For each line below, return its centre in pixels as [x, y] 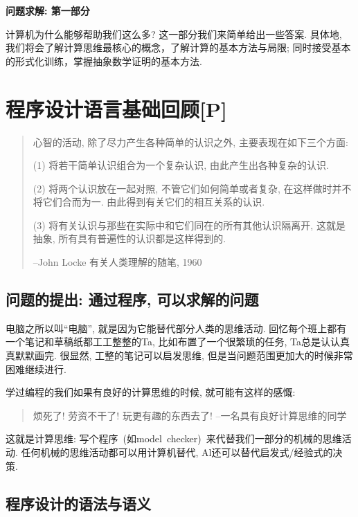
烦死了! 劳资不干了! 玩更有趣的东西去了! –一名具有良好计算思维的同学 [190, 415]
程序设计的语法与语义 [78, 503]
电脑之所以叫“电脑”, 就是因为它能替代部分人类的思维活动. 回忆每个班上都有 [176, 328]
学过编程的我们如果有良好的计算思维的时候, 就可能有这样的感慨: [151, 392]
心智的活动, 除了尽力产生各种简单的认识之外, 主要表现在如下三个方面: [190, 142]
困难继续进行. [36, 369]
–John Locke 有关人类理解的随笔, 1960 [117, 262]
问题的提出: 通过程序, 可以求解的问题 [132, 299]
